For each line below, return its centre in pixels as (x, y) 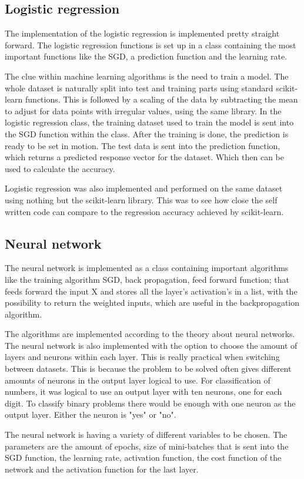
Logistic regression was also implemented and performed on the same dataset (144, 188)
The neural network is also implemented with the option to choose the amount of (151, 345)
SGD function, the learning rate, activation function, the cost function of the (143, 457)
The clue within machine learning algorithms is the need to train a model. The (147, 76)
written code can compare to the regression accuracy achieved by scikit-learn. (144, 211)
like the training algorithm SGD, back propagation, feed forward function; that (147, 279)
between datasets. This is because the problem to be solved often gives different (148, 369)
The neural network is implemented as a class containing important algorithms (147, 268)
